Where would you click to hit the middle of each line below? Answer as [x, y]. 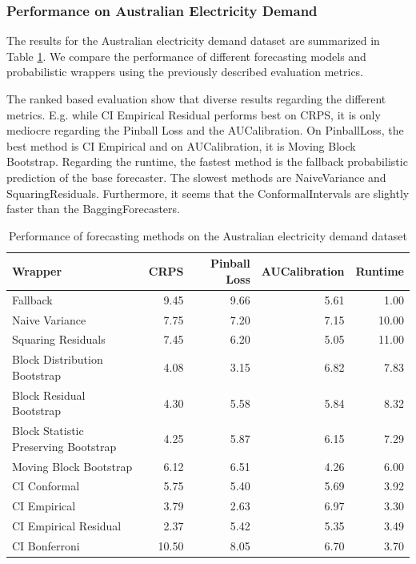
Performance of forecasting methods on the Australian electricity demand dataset [208, 235]
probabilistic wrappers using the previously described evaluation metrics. [185, 72]
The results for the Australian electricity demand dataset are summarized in [193, 40]
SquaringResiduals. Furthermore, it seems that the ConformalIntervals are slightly [208, 193]
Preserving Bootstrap [64, 446]
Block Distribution [58, 359]
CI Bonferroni [46, 546]
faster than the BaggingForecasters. [93, 209]
